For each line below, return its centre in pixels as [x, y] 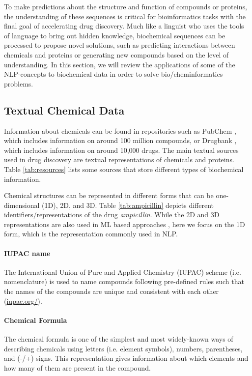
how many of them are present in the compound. [77, 367]
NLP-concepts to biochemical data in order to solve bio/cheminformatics [113, 74]
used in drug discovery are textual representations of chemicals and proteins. [119, 159]
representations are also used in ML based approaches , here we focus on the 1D [125, 224]
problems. [19, 83]
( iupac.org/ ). [23, 301]
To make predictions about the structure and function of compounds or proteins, [126, 6]
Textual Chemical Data [64, 110]
